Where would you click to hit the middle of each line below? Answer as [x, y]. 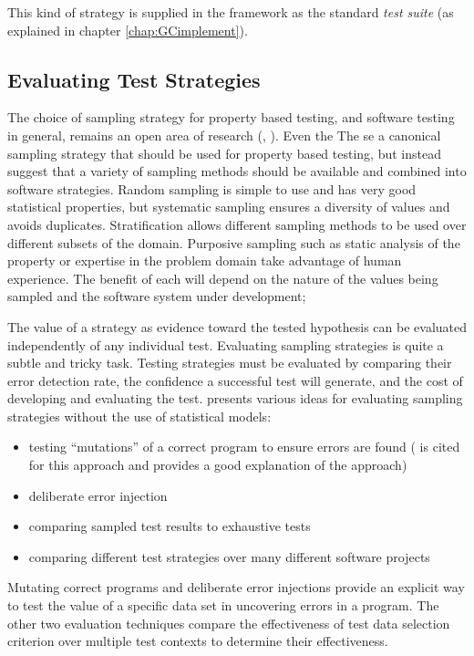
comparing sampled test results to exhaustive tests [170, 526]
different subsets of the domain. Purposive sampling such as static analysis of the [234, 242]
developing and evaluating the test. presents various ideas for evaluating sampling [235, 398]
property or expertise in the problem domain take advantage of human [205, 260]
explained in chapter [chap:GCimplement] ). [128, 30]
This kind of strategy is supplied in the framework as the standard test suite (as [231, 12]
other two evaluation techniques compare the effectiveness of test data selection [229, 623]
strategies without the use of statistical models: [139, 416]
